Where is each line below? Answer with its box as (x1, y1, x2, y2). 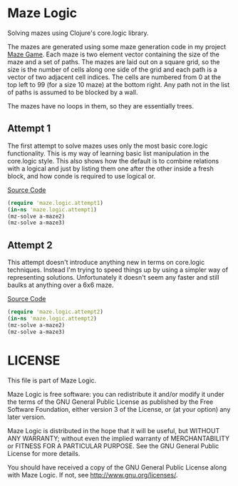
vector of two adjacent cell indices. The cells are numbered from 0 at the (7, 73, 222, 81)
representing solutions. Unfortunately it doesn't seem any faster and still (7, 273, 219, 282)
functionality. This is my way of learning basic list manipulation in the (7, 148, 209, 158)
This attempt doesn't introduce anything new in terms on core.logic (7, 258, 205, 267)
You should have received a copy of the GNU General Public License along (7, 462, 227, 472)
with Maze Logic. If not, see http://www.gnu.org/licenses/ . (7, 470, 178, 479)
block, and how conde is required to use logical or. (7, 171, 156, 180)
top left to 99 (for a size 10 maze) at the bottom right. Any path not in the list (7, 80, 230, 88)
